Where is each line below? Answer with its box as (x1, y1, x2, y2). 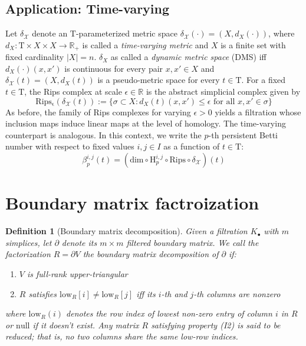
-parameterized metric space (75, 27, 177, 39)
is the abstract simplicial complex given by (146, 85, 301, 98)
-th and (161, 287, 187, 300)
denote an (32, 27, 68, 39)
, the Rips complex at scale (24, 85, 122, 98)
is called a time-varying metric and (82, 38, 209, 51)
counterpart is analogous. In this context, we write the (5, 128, 202, 141)
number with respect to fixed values (5, 140, 134, 152)
